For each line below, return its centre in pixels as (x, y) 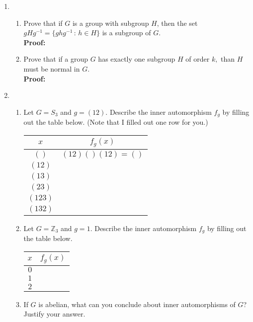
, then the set (177, 23)
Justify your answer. (54, 314)
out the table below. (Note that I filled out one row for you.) (116, 122)
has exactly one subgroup (137, 59)
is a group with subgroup (111, 23)
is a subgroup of (126, 33)
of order (198, 59)
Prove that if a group (56, 59)
